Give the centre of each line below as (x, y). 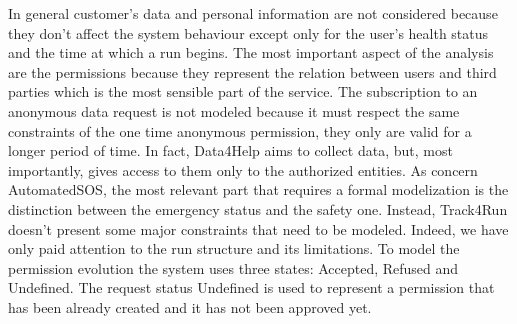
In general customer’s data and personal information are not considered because (253, 13)
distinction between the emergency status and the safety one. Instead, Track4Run (258, 208)
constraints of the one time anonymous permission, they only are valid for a (240, 130)
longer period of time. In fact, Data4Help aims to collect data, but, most (230, 150)
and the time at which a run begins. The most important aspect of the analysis (251, 52)
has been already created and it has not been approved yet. (190, 306)
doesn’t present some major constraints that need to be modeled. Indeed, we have (258, 228)
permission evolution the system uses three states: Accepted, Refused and (233, 267)
